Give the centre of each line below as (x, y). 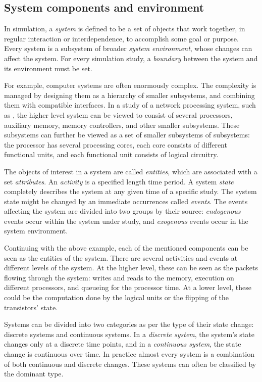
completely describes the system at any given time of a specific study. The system (130, 191)
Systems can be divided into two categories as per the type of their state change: (129, 324)
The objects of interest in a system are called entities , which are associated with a (131, 171)
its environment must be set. (48, 68)
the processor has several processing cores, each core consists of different (116, 144)
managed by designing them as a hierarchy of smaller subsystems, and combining (129, 95)
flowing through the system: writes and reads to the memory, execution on (119, 277)
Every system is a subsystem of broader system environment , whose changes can (128, 48)
